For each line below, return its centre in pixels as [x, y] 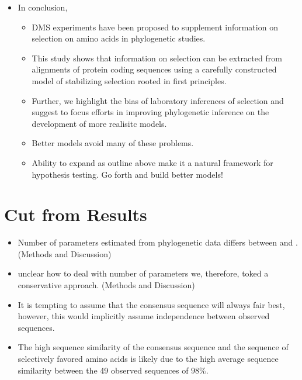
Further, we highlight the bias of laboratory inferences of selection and [158, 100]
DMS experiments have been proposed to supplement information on [155, 27]
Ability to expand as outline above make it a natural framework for [152, 162]
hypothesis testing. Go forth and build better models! [127, 174]
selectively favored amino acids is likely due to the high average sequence [148, 358]
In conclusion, [43, 7]
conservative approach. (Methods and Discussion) [106, 285]
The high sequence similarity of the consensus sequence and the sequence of [153, 347]
